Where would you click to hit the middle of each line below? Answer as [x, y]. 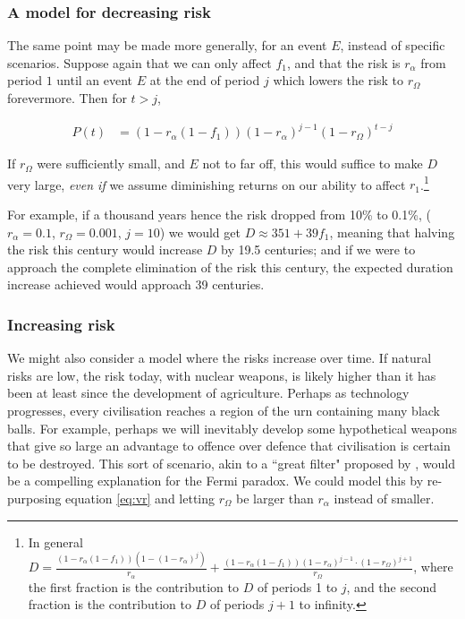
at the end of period [205, 80]
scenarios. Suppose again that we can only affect [139, 62]
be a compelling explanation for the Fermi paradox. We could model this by [216, 481]
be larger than [275, 498]
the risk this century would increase [105, 249]
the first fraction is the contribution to [133, 586]
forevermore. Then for [67, 98]
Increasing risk [61, 324]
